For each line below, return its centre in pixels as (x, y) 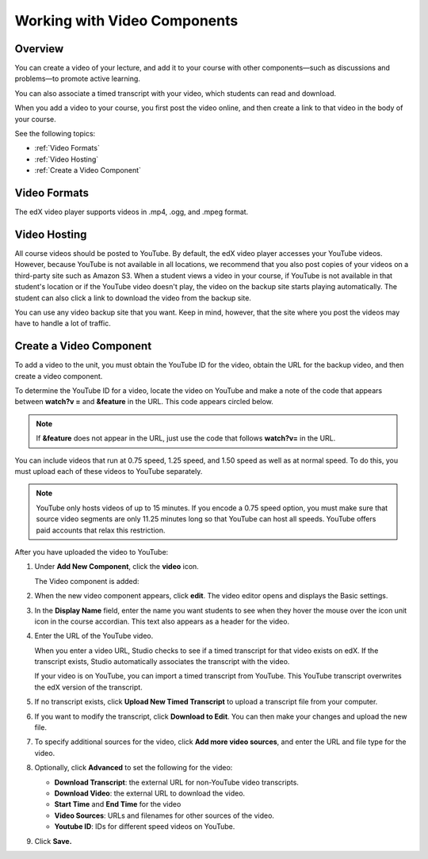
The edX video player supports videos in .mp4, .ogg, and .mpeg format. (132, 212)
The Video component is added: (87, 581)
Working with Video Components (126, 21)
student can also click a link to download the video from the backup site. (133, 298)
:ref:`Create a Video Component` (88, 170)
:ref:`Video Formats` (67, 148)
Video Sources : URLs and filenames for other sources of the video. (164, 815)
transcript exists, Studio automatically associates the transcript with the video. (162, 662)
